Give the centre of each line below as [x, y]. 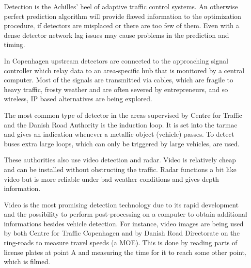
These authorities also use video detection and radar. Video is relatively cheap [120, 160]
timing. [15, 44]
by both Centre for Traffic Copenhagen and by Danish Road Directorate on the [122, 233]
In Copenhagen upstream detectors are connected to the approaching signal [116, 60]
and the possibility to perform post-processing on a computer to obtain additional [125, 214]
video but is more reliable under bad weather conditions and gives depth [111, 179]
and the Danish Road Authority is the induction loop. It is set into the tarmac [121, 124]
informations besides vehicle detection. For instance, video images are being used [124, 223]
